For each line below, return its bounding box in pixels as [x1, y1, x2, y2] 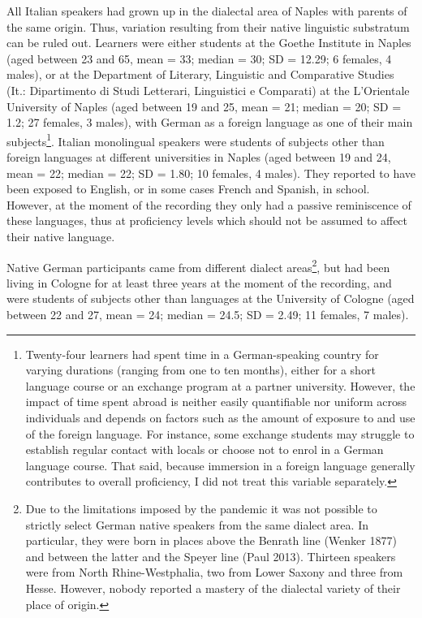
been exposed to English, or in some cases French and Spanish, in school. [6, 180, 370, 197]
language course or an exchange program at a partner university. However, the [25, 377, 416, 394]
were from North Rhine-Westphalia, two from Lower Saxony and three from [25, 564, 403, 581]
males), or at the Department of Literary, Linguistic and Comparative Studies [6, 66, 394, 83]
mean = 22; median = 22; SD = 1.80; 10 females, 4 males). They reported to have [6, 164, 416, 181]
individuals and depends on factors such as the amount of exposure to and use [25, 408, 416, 426]
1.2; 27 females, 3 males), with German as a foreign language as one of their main [6, 114, 413, 131]
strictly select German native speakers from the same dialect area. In [25, 516, 368, 533]
